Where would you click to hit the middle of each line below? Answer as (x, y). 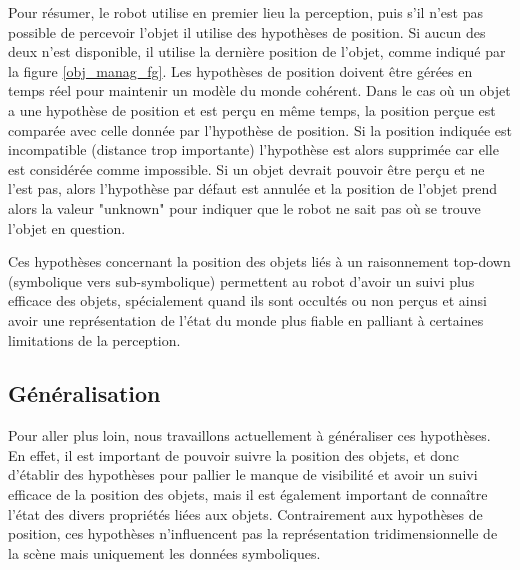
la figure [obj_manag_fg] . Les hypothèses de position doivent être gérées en (240, 70)
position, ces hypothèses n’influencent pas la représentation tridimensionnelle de (253, 533)
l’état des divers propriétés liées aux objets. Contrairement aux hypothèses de (245, 513)
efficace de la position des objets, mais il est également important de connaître (248, 494)
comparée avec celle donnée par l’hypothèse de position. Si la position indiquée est (260, 129)
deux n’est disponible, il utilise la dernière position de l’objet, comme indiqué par (257, 51)
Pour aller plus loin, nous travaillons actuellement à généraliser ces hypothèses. (249, 435)
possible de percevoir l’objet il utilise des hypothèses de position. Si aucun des (247, 31)
